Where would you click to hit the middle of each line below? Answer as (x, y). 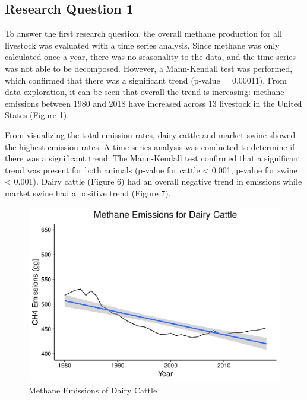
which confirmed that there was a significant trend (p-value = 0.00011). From (146, 80)
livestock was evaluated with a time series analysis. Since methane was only (142, 45)
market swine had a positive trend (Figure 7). (88, 193)
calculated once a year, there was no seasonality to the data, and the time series (151, 57)
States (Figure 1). (37, 115)
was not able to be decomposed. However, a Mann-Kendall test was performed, (149, 68)
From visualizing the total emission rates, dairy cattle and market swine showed (150, 134)
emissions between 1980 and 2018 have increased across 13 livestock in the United (153, 103)
